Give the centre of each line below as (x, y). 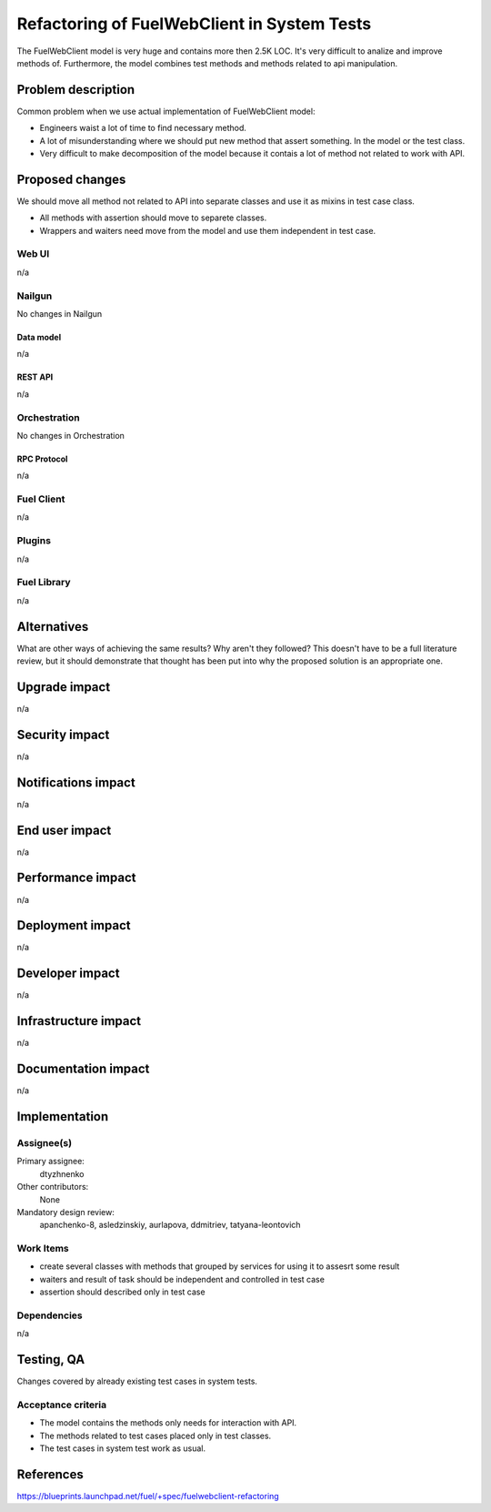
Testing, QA (51, 1360)
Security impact (63, 734)
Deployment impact (74, 925)
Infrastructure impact (79, 1021)
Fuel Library (44, 583)
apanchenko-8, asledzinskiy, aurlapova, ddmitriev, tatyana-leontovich (170, 1225)
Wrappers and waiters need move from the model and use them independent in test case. (208, 230)
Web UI (33, 254)
